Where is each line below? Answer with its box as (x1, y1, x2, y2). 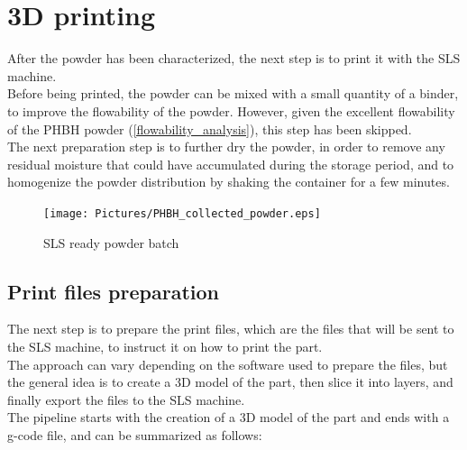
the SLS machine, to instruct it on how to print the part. (7, 336, 323, 355)
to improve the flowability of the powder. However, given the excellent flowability (7, 101, 455, 120)
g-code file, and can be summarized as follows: (7, 425, 262, 444)
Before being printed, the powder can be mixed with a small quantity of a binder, (7, 84, 459, 103)
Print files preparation (7, 277, 219, 305)
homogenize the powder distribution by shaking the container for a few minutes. (7, 172, 450, 191)
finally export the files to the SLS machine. (7, 390, 245, 409)
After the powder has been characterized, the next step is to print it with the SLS (7, 49, 461, 68)
